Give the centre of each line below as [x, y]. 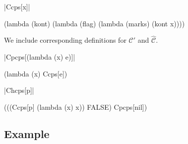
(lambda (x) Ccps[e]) [36, 73]
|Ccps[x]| [17, 6]
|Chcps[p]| [19, 90]
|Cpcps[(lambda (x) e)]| [40, 57]
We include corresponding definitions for [65, 40]
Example [27, 133]
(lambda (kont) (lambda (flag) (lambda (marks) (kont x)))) [94, 23]
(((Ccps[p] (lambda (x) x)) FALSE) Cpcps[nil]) [76, 107]
